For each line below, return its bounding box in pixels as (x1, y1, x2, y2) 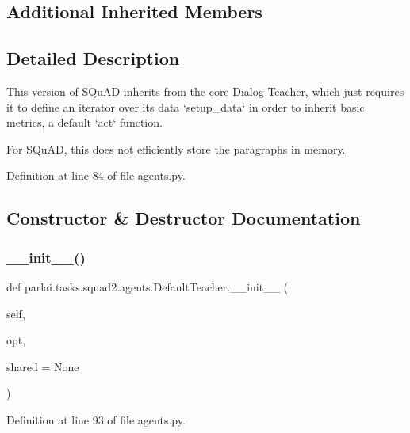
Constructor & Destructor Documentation (6, 206, 361, 230)
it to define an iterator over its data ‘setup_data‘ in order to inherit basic (6, 98, 365, 115)
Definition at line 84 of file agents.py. (6, 167, 186, 184)
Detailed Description (6, 46, 180, 70)
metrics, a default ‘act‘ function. (6, 114, 163, 131)
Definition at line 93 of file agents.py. (6, 411, 186, 427)
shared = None (6, 358, 79, 374)
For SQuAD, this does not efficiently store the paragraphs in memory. (6, 140, 346, 157)
